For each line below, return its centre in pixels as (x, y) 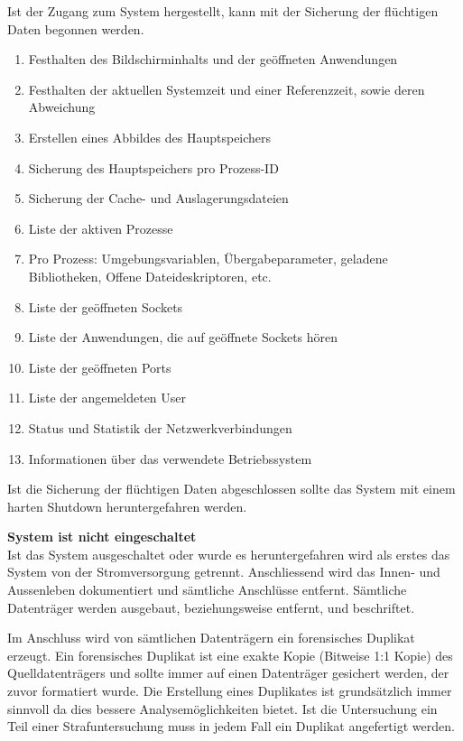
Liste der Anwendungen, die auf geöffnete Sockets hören (183, 337)
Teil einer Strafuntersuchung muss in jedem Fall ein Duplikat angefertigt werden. (231, 726)
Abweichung (62, 107)
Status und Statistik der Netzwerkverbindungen (160, 427)
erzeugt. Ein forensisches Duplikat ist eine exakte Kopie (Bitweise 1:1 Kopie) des (230, 655)
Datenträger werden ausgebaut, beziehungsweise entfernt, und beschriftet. (211, 607)
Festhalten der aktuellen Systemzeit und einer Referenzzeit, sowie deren (227, 89)
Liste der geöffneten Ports (100, 367)
